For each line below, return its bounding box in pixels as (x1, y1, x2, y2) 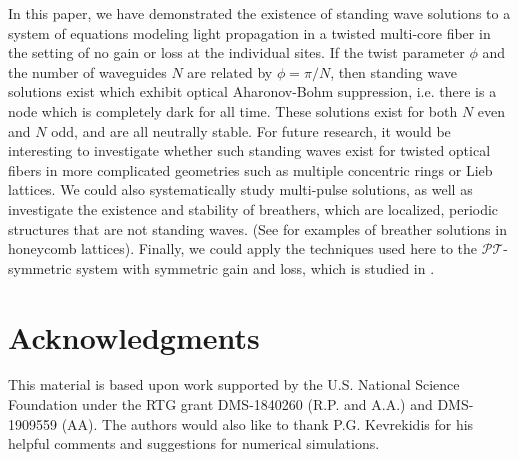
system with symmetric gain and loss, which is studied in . (76, 257, 435, 278)
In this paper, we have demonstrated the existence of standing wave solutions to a (8, 3, 511, 23)
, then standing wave (330, 61, 457, 82)
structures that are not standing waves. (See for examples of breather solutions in (8, 218, 507, 239)
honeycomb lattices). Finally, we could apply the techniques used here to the (8, 238, 478, 259)
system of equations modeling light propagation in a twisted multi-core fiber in (8, 22, 491, 43)
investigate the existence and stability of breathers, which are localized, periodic (8, 198, 499, 219)
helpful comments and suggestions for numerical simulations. (8, 433, 380, 454)
